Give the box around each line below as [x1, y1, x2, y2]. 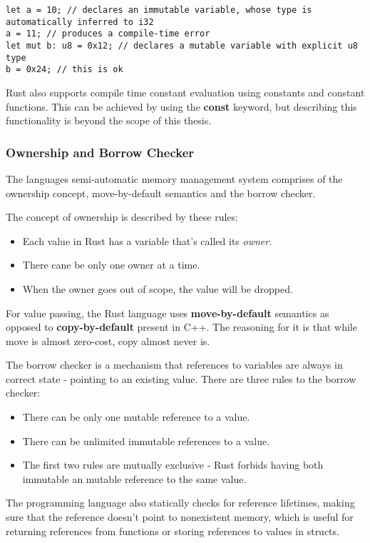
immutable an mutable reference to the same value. [22, 471, 247, 486]
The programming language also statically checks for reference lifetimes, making [6, 495, 355, 510]
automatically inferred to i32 [6, 16, 154, 27]
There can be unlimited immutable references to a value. [22, 433, 270, 448]
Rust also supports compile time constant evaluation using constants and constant [6, 84, 365, 99]
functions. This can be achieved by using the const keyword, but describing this [6, 99, 357, 114]
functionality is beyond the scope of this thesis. [6, 113, 212, 128]
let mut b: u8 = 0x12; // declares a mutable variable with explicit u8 [6, 40, 358, 51]
